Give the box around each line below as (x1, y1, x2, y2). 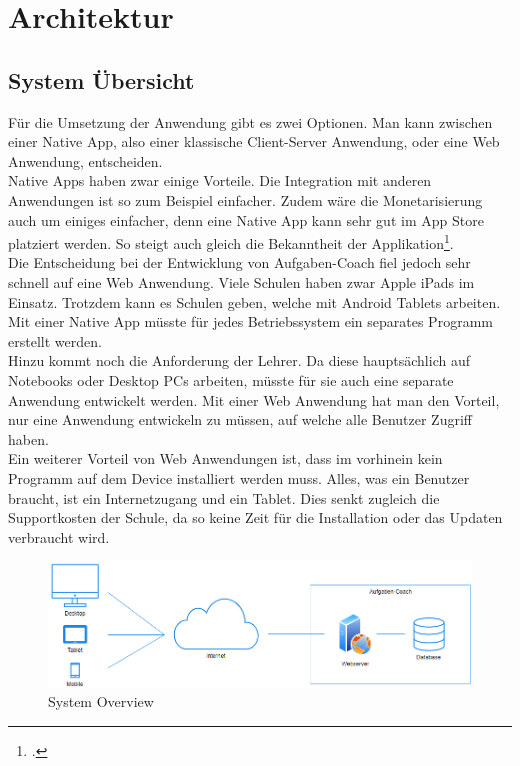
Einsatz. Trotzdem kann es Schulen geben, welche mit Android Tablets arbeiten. (8, 291, 501, 312)
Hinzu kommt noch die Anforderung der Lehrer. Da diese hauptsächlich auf (8, 350, 470, 371)
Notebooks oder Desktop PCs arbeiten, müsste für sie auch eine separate (8, 369, 454, 390)
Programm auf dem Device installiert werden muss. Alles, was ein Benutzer (8, 467, 470, 488)
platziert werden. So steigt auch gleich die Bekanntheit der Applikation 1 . (8, 230, 454, 253)
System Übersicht (8, 64, 195, 95)
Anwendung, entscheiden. (8, 150, 163, 171)
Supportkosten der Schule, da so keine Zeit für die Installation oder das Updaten (8, 507, 503, 528)
